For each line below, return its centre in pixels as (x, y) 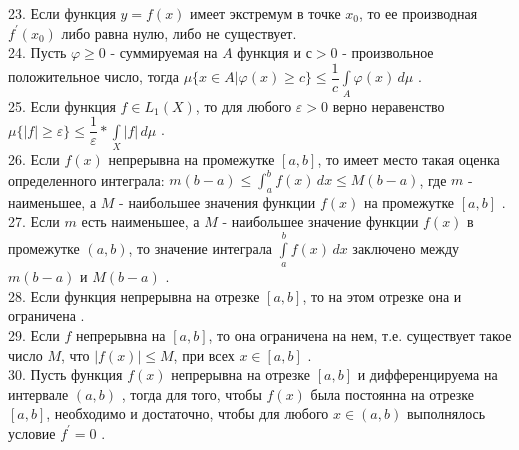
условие (32, 432)
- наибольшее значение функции (320, 221)
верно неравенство (388, 105)
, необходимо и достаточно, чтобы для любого (187, 413)
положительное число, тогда (93, 76)
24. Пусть (37, 52)
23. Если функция (62, 13)
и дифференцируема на (427, 374)
